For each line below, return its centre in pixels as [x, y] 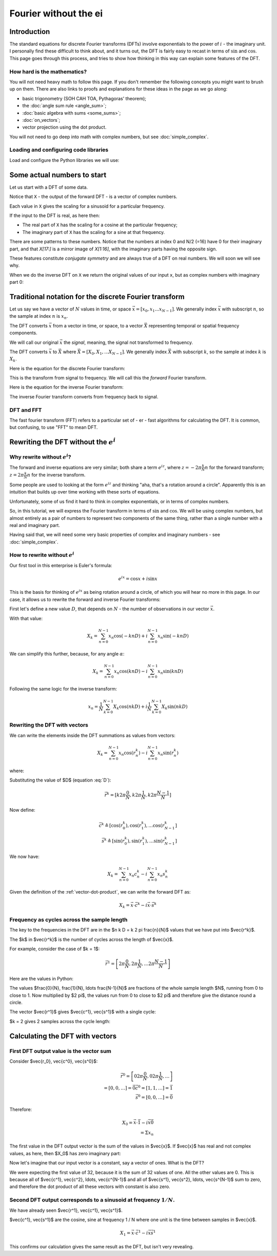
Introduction [30, 32]
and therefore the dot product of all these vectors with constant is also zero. [90, 1187]
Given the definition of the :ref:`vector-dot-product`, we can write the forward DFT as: [100, 892]
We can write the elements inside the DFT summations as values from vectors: [92, 735]
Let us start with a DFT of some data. [49, 187]
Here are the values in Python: [42, 978]
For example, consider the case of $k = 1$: [55, 949]
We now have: [24, 857]
